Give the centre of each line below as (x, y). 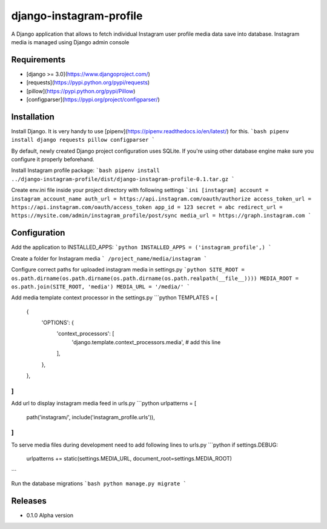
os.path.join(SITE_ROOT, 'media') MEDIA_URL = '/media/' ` (101, 287)
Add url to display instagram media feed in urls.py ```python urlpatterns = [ (104, 404)
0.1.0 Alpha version (50, 515)
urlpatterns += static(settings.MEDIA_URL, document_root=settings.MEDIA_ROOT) (129, 459)
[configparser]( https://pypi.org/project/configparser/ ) (93, 99)
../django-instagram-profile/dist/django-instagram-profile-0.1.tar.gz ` (123, 179)
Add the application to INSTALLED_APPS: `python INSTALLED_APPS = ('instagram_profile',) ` (141, 247)
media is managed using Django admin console (70, 42)
